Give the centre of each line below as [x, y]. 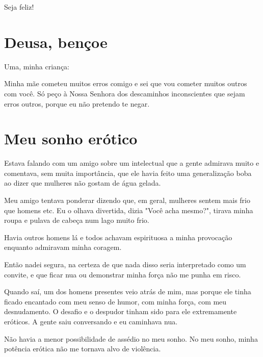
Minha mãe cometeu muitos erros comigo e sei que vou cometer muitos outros [126, 83]
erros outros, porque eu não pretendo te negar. [77, 103]
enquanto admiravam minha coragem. [63, 247]
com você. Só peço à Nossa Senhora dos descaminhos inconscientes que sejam [125, 93]
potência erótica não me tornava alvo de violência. [83, 349]
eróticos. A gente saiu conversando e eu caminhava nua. [91, 321]
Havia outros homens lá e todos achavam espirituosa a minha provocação [118, 237]
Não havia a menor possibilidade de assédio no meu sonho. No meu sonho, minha [131, 338]
